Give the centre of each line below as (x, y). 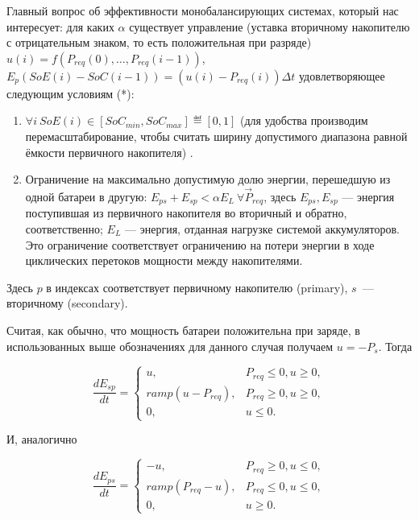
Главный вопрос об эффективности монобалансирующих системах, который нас (203, 10)
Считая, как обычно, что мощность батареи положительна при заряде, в (183, 330)
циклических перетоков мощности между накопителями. (164, 260)
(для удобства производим (304, 120)
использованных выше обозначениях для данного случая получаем (170, 346)
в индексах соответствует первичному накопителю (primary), (197, 287)
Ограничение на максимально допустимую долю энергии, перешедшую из (208, 179)
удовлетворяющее (342, 75)
